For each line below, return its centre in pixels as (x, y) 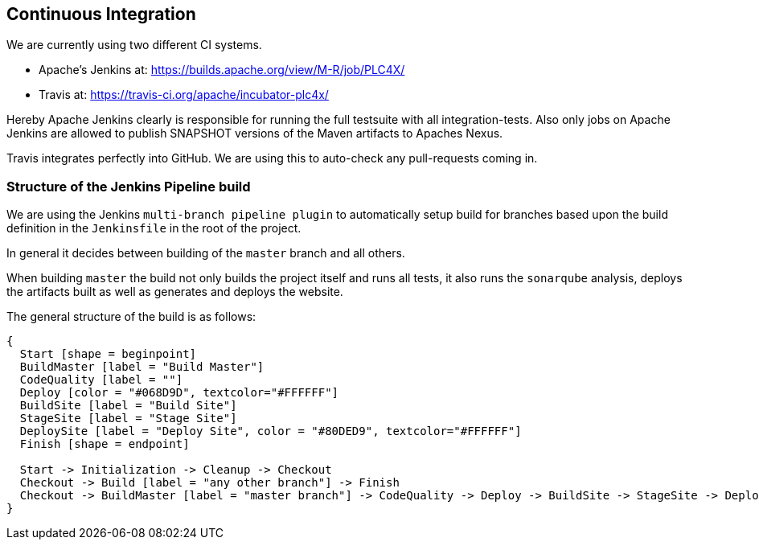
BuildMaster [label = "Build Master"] (142, 367)
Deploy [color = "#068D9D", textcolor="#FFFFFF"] (179, 393)
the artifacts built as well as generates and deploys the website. (175, 292)
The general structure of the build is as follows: (131, 317)
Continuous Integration (101, 14)
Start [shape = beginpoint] (108, 354)
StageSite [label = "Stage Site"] (128, 419)
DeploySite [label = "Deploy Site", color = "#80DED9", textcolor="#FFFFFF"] (271, 431)
